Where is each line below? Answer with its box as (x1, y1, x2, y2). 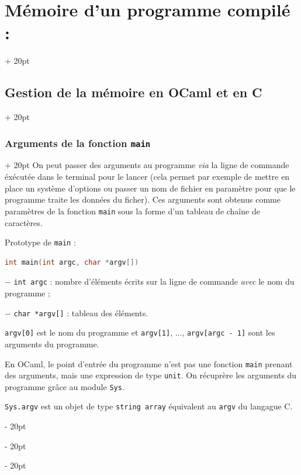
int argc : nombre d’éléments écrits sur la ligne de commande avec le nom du (13, 275, 295, 288)
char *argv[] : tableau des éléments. (13, 306, 148, 319)
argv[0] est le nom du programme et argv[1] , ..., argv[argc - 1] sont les (5, 326, 275, 339)
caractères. (5, 216, 43, 228)
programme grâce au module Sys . (5, 380, 124, 392)
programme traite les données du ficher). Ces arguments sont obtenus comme (5, 193, 281, 206)
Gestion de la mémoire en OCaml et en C (5, 83, 262, 101)
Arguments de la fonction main (5, 135, 151, 150)
